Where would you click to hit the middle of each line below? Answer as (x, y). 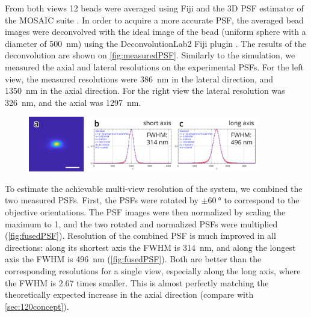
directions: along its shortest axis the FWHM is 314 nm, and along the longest (150, 247)
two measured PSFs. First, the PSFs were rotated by (102, 200)
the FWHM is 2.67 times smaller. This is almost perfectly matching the (137, 282)
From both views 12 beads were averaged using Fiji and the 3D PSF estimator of (154, 8)
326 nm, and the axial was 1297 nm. (73, 102)
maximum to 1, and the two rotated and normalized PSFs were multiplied (141, 223)
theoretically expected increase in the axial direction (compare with (129, 294)
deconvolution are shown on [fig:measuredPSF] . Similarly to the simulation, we (150, 55)
